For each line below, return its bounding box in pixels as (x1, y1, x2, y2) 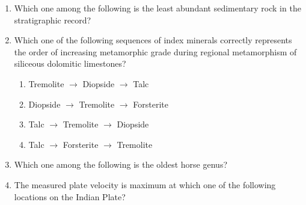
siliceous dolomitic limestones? (14, 57, 126, 70)
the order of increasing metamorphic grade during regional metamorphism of (14, 45, 297, 58)
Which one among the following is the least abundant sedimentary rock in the (14, 2, 301, 14)
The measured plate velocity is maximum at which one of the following (14, 178, 276, 191)
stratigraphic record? (14, 13, 91, 26)
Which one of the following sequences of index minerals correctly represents (14, 34, 292, 46)
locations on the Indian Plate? (14, 190, 126, 203)
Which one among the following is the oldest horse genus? (14, 158, 228, 171)
